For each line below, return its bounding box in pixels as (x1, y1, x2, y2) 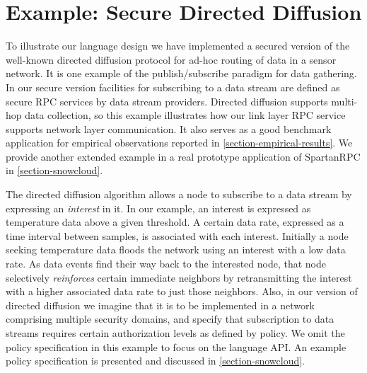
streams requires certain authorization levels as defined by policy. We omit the (6, 326, 345, 340)
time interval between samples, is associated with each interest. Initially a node (6, 228, 349, 243)
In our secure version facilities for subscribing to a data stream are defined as (6, 79, 340, 94)
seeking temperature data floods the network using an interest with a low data (6, 242, 346, 257)
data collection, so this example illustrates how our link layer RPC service (25, 108, 346, 122)
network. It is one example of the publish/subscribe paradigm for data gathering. (6, 66, 357, 81)
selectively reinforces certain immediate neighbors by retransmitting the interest (6, 270, 352, 285)
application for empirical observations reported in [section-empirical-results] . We (6, 135, 353, 150)
